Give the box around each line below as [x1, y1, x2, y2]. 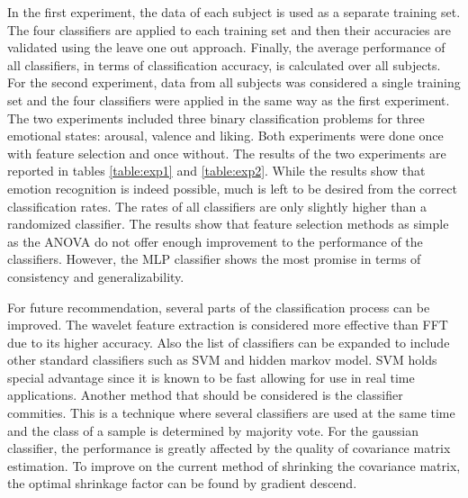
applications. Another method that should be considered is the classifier [7, 385, 403, 404]
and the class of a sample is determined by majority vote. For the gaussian [7, 421, 418, 439]
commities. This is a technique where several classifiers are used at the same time [7, 403, 455, 422]
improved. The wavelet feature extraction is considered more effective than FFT [7, 315, 448, 334]
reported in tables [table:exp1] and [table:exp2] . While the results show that [7, 161, 426, 180]
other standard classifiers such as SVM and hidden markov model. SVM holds [7, 350, 437, 369]
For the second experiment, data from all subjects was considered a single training [7, 73, 461, 92]
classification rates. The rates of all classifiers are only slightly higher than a [7, 196, 427, 215]
